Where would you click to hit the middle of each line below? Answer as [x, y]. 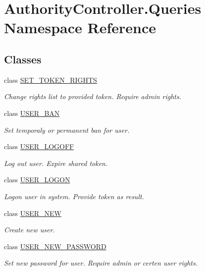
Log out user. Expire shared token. [56, 163]
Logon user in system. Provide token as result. [74, 196]
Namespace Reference [80, 27]
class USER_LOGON [37, 180]
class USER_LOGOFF [39, 146]
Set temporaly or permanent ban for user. [67, 130]
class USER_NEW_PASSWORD [55, 246]
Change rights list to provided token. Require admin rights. [93, 96]
